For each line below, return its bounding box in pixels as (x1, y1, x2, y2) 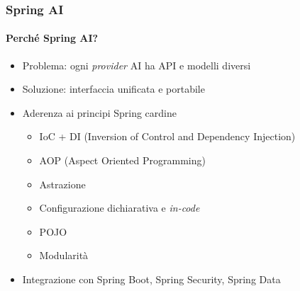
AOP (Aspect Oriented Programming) (39, 153, 206, 168)
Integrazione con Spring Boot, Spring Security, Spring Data (22, 271, 281, 286)
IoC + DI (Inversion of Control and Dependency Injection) (39, 129, 296, 144)
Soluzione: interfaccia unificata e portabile (22, 81, 205, 96)
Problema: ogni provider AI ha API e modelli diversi (22, 57, 251, 72)
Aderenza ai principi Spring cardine (22, 105, 177, 120)
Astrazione (39, 176, 86, 191)
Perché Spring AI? (6, 30, 99, 45)
